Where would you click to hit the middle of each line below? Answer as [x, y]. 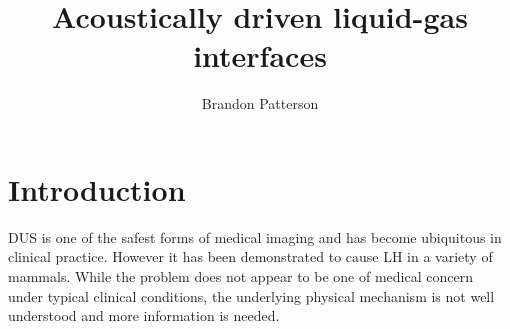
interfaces [260, 55]
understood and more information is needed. [144, 315]
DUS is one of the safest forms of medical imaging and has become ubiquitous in [255, 236]
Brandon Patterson [260, 103]
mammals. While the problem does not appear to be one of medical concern [240, 276]
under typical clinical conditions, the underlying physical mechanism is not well [251, 295]
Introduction [97, 188]
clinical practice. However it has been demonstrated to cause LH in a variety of [250, 256]
